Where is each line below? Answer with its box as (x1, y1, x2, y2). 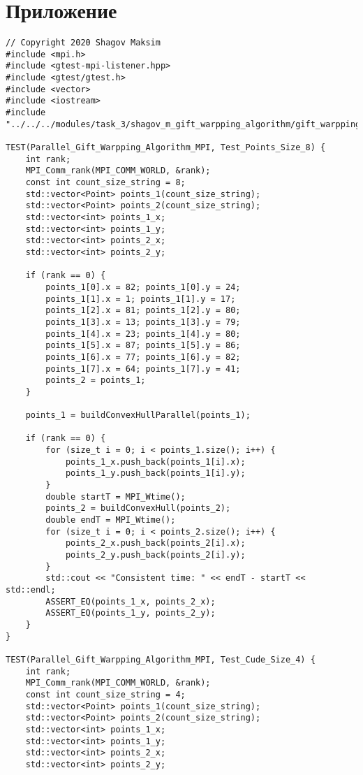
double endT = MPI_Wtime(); (45, 515, 176, 526)
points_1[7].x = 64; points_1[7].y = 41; (45, 363, 241, 374)
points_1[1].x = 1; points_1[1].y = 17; (45, 294, 236, 304)
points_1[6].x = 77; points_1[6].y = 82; (45, 352, 241, 362)
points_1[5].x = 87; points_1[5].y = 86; (45, 340, 241, 351)
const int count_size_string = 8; (25, 178, 186, 187)
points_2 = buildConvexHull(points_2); (45, 503, 231, 514)
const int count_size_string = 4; (25, 689, 186, 700)
